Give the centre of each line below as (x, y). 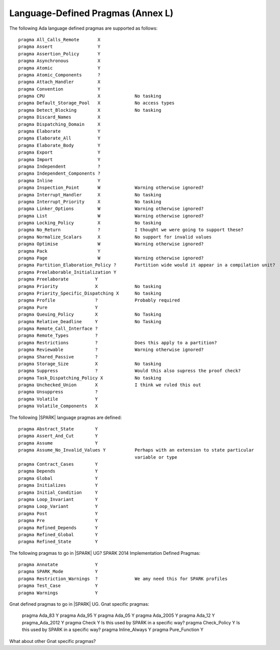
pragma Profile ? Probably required (99, 300)
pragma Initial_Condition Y (58, 492)
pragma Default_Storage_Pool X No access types (97, 103)
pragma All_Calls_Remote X (59, 40)
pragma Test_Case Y (58, 586)
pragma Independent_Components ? (59, 173)
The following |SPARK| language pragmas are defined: (66, 417)
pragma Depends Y (58, 471)
